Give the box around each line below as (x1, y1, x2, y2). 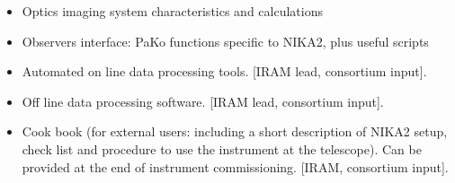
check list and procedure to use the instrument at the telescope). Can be (22, 139, 422, 158)
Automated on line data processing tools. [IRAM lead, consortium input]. (22, 62, 427, 81)
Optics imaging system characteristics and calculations (22, 2, 323, 20)
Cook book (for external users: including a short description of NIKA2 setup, (22, 122, 448, 141)
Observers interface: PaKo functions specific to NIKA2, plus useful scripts (22, 31, 429, 50)
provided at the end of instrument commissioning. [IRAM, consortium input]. (22, 157, 449, 176)
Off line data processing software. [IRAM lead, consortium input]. (22, 91, 384, 110)
